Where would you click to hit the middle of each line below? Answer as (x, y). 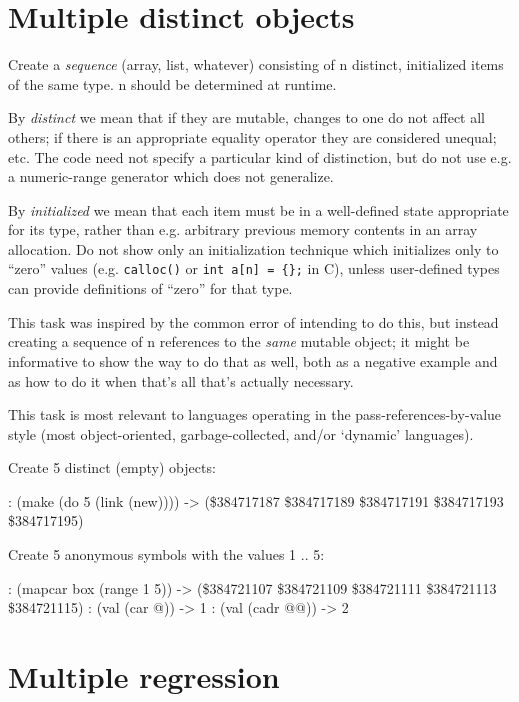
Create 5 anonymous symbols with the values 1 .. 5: (166, 554)
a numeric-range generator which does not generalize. (171, 176)
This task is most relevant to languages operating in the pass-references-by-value (255, 414)
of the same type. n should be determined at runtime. (172, 83)
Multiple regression (144, 676)
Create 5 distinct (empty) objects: (112, 467)
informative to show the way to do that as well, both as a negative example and (253, 360)
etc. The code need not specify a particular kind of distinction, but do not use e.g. (260, 156)
